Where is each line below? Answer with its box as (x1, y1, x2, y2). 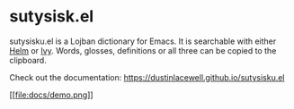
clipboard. (9, 54, 47, 65)
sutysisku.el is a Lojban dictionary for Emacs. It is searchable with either (9, 36, 277, 46)
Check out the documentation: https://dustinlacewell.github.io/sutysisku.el (9, 71, 285, 82)
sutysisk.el (9, 6, 94, 27)
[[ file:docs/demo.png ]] (9, 89, 94, 100)
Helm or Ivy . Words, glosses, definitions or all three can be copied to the (9, 45, 277, 55)
